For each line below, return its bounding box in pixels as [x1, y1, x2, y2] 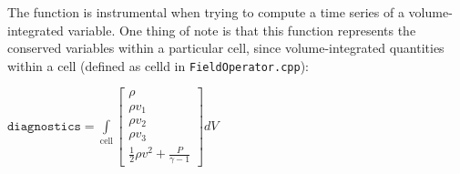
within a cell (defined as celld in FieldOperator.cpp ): [7, 56, 310, 75]
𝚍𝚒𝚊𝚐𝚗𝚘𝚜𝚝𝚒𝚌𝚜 [7, 120, 81, 134]
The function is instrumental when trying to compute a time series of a [7, 3, 404, 21]
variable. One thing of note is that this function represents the [67, 20, 416, 39]
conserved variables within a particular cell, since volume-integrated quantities [7, 38, 445, 57]
